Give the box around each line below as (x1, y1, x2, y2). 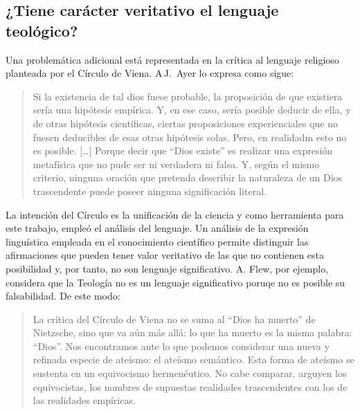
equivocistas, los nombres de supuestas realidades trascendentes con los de (33, 379, 348, 394)
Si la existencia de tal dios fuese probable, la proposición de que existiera (33, 89, 343, 103)
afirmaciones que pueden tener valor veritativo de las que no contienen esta (6, 248, 325, 262)
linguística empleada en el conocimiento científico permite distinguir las (6, 234, 309, 248)
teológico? (6, 19, 78, 41)
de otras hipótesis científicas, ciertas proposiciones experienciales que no (33, 116, 338, 130)
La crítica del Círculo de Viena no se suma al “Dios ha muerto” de (33, 311, 316, 326)
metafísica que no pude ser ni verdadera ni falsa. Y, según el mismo (33, 156, 320, 171)
